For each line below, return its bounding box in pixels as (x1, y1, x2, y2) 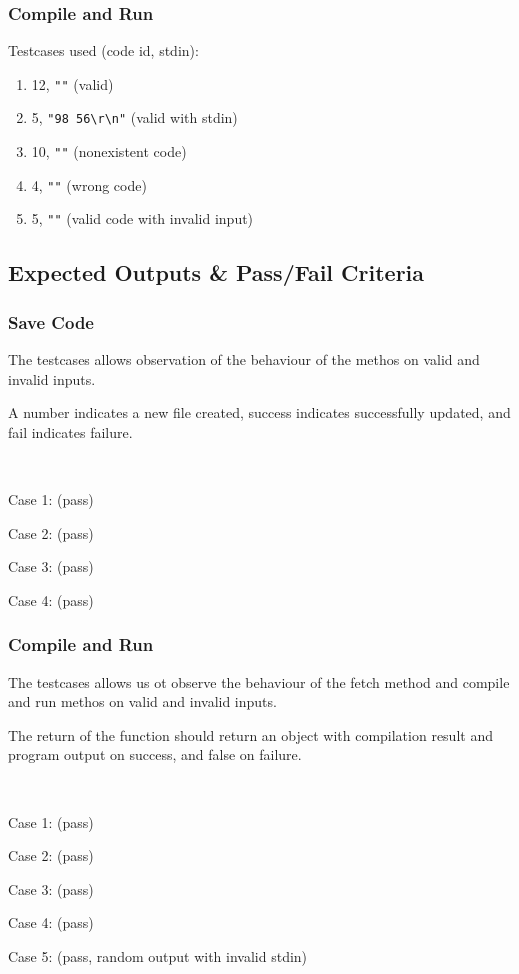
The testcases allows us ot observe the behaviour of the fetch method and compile (8, 671, 510, 692)
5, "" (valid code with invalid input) (31, 208, 254, 229)
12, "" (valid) (31, 73, 114, 94)
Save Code (8, 309, 94, 334)
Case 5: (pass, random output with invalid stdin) (8, 946, 308, 966)
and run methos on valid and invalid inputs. (8, 691, 277, 712)
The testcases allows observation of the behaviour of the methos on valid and (8, 349, 480, 370)
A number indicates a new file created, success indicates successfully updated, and (8, 402, 511, 423)
